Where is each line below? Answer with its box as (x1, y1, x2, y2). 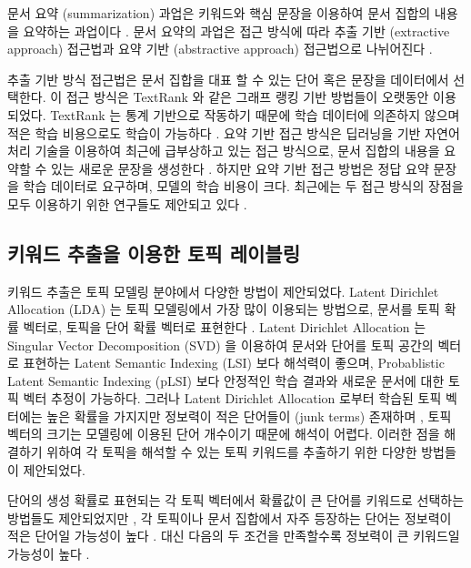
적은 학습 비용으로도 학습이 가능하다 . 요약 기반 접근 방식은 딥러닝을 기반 (7, 123, 421, 142)
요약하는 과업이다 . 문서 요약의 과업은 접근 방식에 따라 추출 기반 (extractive (23, 21, 450, 40)
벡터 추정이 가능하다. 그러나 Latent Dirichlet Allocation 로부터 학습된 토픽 (23, 389, 442, 408)
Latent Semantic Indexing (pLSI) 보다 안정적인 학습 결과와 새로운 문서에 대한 (7, 370, 445, 390)
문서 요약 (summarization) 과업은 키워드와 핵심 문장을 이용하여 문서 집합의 (7, 4, 431, 22)
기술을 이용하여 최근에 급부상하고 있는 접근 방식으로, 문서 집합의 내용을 (35, 141, 440, 160)
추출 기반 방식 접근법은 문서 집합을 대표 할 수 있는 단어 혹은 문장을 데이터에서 (7, 69, 449, 88)
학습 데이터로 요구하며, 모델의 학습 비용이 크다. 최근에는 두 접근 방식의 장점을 (23, 177, 464, 196)
